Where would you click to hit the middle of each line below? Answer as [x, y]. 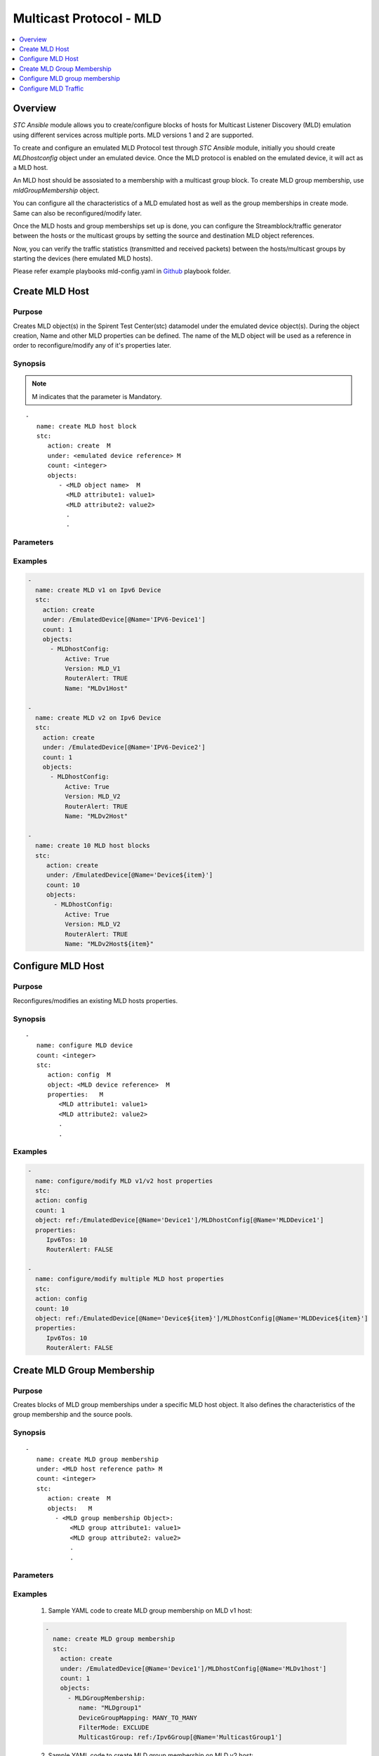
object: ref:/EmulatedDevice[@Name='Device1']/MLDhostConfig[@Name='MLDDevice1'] [180, 1220]
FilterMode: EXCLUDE [114, 1728]
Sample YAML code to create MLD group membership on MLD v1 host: [150, 1611]
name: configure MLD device [85, 1046]
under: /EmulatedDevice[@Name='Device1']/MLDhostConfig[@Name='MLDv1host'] [193, 1669]
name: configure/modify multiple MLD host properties [130, 1279]
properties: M [75, 1095]
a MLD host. [31, 167]
